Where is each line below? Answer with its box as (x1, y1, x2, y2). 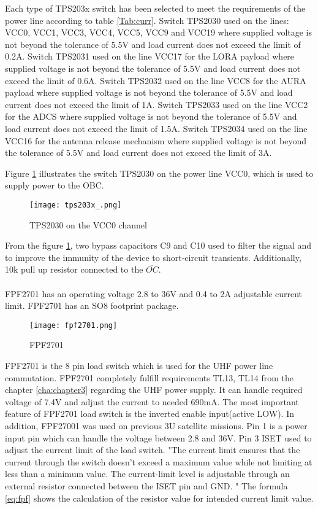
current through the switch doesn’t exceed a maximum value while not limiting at (5, 455, 312, 468)
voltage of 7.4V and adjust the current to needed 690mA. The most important (5, 395, 299, 408)
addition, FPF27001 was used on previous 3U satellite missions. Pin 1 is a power (5, 419, 308, 432)
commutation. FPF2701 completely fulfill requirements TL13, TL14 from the (5, 371, 293, 384)
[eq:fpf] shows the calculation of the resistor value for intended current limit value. (5, 491, 314, 504)
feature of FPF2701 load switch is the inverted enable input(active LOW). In (5, 407, 294, 420)
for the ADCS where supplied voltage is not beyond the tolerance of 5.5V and (5, 110, 297, 123)
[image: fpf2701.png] (29, 321, 118, 330)
